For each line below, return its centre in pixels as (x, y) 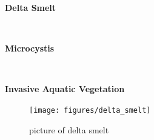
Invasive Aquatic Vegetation (65, 89)
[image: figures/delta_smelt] (90, 110)
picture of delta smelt (69, 129)
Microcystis (30, 48)
